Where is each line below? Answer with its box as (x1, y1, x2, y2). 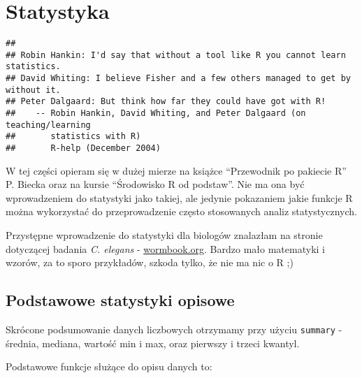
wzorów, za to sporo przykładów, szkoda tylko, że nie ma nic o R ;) (6, 255, 294, 270)
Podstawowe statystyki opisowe (6, 289, 235, 311)
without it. (6, 85, 61, 95)
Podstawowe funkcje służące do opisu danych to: (6, 359, 212, 374)
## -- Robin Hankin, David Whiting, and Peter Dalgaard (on (6, 108, 306, 119)
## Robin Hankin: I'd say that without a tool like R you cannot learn (6, 50, 346, 60)
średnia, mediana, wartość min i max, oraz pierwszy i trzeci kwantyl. (6, 335, 300, 350)
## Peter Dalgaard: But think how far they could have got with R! (6, 96, 326, 107)
